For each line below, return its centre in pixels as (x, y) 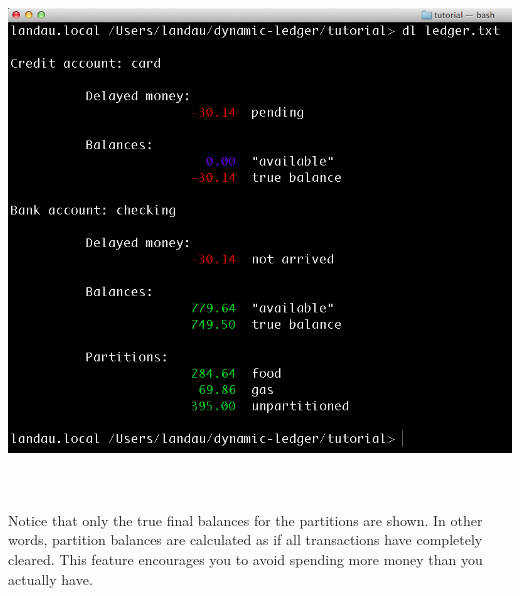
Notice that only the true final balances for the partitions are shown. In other (245, 519)
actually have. (50, 578)
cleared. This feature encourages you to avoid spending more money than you (245, 558)
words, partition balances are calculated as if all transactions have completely (245, 539)
